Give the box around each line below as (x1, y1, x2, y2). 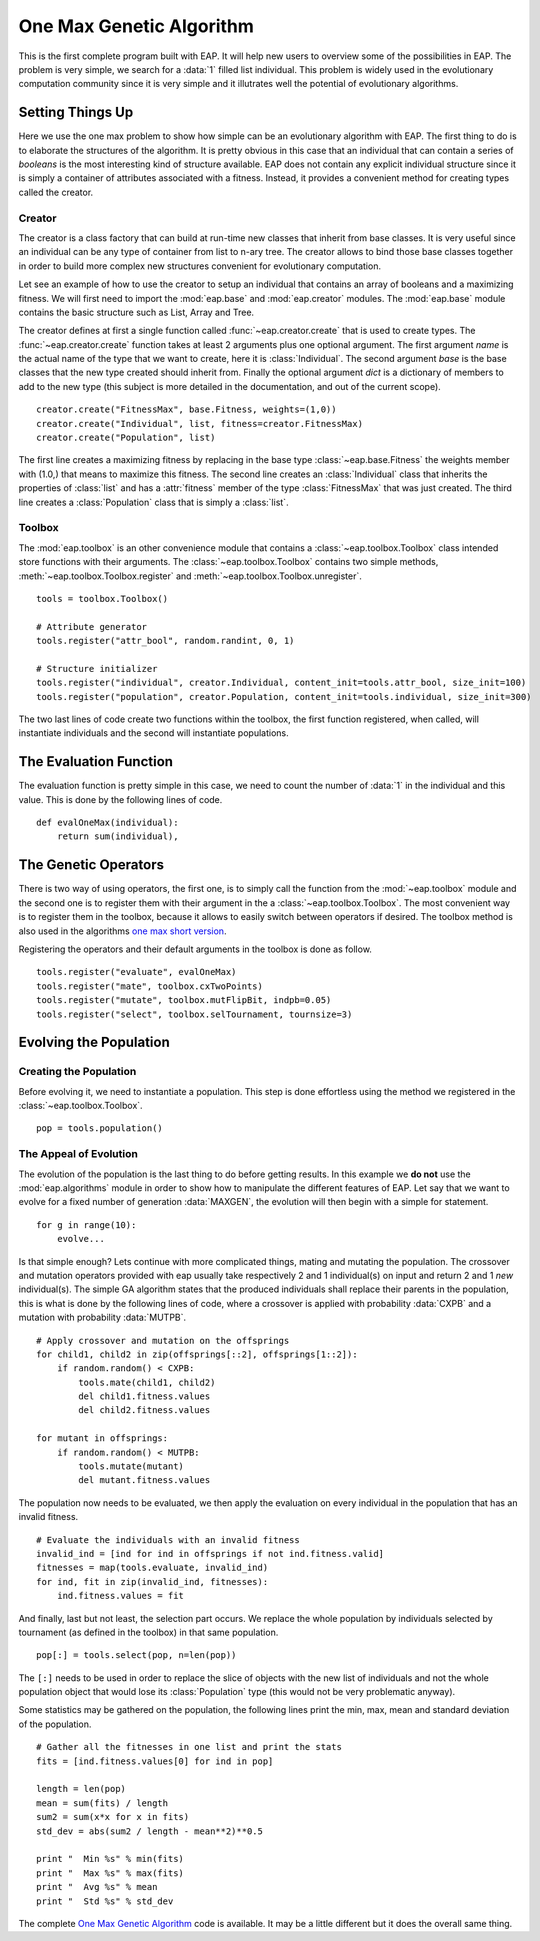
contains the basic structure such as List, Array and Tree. (18, 306, 255, 318)
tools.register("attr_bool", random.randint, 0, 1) (36, 635, 295, 647)
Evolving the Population (18, 1034, 170, 1051)
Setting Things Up (18, 104, 134, 121)
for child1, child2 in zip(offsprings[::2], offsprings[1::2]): (36, 1348, 359, 1360)
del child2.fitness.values (78, 1405, 211, 1416)
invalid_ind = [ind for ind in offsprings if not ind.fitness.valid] (36, 1548, 385, 1559)
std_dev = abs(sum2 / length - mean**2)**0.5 (36, 1825, 264, 1837)
